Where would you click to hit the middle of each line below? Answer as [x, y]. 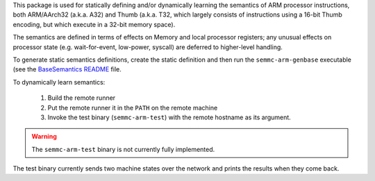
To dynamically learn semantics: [59, 82]
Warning [44, 137]
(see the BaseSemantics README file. [67, 69]
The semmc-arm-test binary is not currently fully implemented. [123, 149]
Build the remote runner [82, 98]
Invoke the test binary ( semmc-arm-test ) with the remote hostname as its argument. [169, 117]
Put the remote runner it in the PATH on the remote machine [133, 107]
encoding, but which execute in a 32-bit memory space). [94, 24]
